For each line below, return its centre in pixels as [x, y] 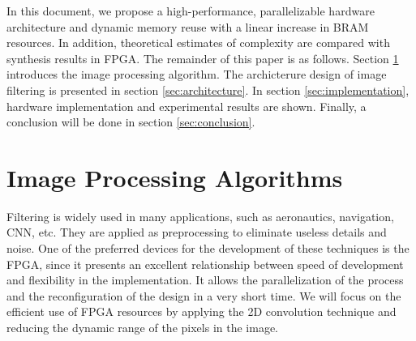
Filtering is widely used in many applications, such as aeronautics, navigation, [200, 216]
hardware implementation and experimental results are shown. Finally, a [187, 106]
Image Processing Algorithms [175, 177]
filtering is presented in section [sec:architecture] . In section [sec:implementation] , [208, 90]
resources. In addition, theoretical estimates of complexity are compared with [198, 43]
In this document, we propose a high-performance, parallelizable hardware [191, 11]
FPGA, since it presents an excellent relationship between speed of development [205, 264]
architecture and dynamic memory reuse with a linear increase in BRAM [188, 26]
